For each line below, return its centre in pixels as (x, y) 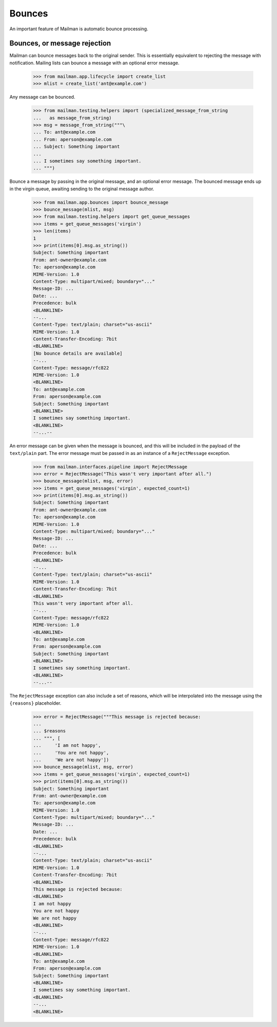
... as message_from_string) (73, 118)
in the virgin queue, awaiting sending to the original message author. (82, 189)
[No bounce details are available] (78, 353)
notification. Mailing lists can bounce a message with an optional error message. (94, 63)
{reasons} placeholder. (35, 703)
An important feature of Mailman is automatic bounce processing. (79, 29)
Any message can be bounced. (42, 97)
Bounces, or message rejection (60, 43)
